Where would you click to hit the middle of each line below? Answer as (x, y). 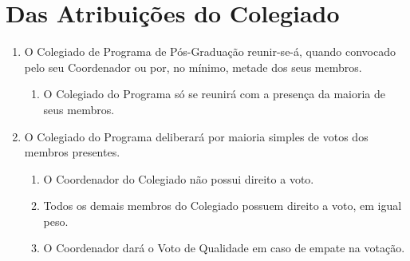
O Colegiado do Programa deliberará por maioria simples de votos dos (196, 136)
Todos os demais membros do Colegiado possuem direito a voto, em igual (223, 206)
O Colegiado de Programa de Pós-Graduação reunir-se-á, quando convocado (210, 51)
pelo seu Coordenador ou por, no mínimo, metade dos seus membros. (193, 67)
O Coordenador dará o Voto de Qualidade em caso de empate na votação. (224, 248)
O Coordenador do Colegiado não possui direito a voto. (179, 178)
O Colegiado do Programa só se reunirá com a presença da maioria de (214, 94)
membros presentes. (72, 152)
